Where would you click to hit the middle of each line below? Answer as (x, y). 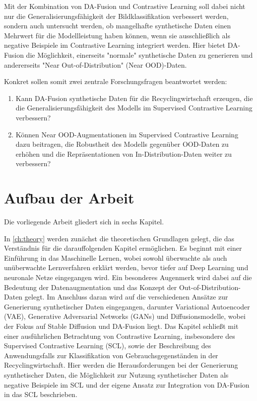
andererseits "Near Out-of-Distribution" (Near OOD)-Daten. (96, 64)
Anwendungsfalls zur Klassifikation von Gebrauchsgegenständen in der (111, 355)
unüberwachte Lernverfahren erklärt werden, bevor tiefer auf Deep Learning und (126, 267)
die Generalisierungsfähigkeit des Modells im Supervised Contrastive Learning (134, 108)
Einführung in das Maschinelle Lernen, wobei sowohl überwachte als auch (116, 257)
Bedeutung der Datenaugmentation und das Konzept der (91, 287)
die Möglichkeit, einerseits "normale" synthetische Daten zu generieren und (139, 54)
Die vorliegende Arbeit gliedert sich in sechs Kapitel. (84, 222)
